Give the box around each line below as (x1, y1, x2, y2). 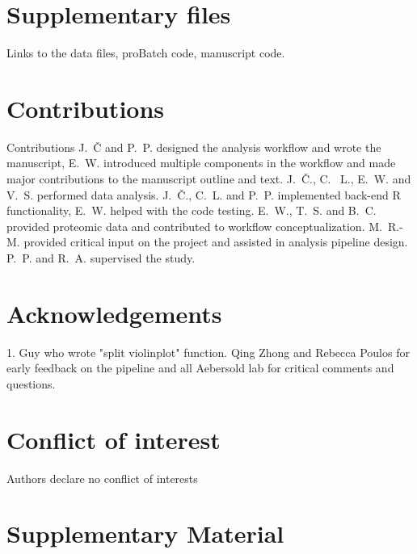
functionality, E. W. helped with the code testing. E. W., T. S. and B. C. (6, 202, 377, 219)
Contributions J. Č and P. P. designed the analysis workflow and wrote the (6, 138, 381, 155)
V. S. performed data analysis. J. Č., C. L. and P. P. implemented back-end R (6, 186, 401, 203)
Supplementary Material (6, 517, 284, 550)
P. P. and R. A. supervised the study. (6, 250, 196, 266)
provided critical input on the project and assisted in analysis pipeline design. (23, 233, 408, 250)
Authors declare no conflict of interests (6, 469, 198, 486)
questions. (6, 375, 56, 392)
